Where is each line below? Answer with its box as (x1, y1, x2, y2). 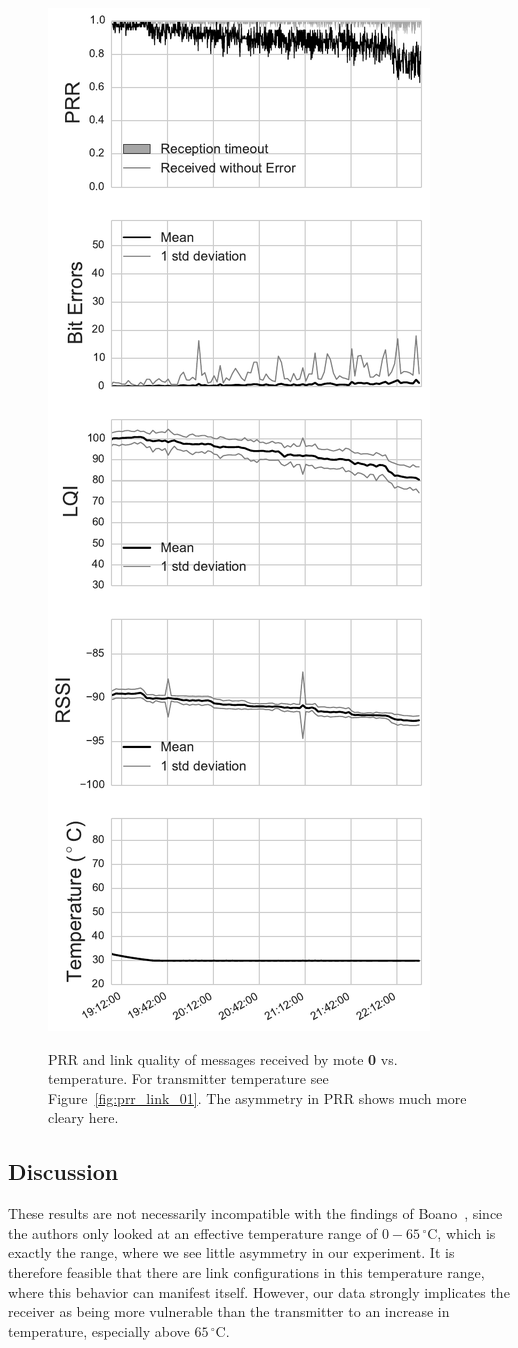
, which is (437, 1222, 496, 1243)
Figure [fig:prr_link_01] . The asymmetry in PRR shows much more (48, 1087, 467, 1108)
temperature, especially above (8, 1320, 190, 1341)
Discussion (8, 1156, 119, 1187)
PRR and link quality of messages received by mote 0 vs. (48, 1048, 398, 1069)
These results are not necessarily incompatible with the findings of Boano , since (8, 1203, 503, 1224)
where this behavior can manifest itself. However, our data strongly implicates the (8, 1281, 510, 1302)
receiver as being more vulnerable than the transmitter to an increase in (8, 1301, 450, 1322)
